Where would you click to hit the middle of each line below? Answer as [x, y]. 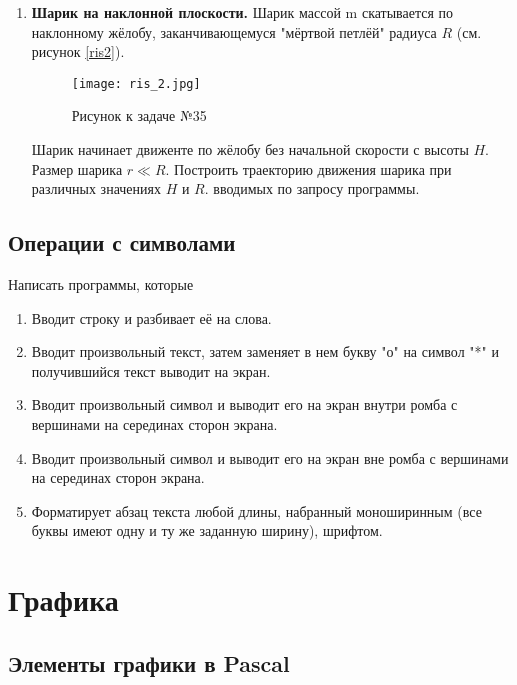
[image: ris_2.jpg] [136, 83]
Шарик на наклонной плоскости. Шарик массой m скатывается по [242, 12]
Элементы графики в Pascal [149, 662]
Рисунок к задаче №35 [139, 115]
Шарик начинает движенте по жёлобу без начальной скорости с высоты [250, 149]
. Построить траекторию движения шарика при [308, 168]
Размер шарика [77, 168]
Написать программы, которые [101, 284]
